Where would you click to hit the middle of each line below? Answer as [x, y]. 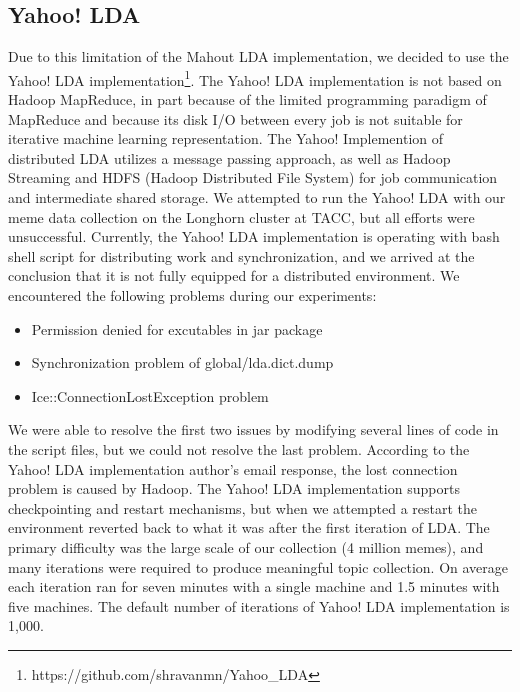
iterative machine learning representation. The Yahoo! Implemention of [226, 138]
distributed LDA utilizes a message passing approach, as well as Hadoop [229, 157]
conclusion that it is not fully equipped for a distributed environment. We [234, 275]
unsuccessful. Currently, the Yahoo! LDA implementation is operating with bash [254, 236]
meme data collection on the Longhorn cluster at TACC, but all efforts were [241, 216]
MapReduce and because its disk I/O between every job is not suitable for [235, 118]
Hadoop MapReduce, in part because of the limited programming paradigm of [247, 99]
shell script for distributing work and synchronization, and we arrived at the [241, 255]
